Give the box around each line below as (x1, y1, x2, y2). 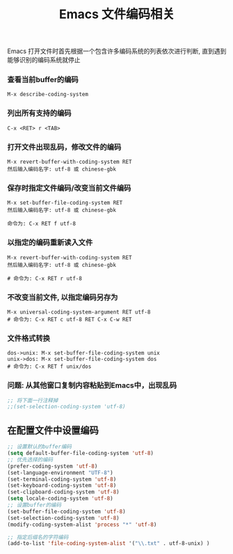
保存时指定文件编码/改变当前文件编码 (7, 183, 131, 192)
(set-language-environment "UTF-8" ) (7, 469, 113, 476)
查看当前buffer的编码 (7, 75, 79, 84)
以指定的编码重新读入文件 (7, 238, 93, 247)
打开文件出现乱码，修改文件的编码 (7, 142, 122, 152)
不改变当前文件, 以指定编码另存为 (7, 292, 118, 302)
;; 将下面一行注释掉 (7, 397, 58, 404)
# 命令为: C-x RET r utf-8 (7, 275, 82, 282)
